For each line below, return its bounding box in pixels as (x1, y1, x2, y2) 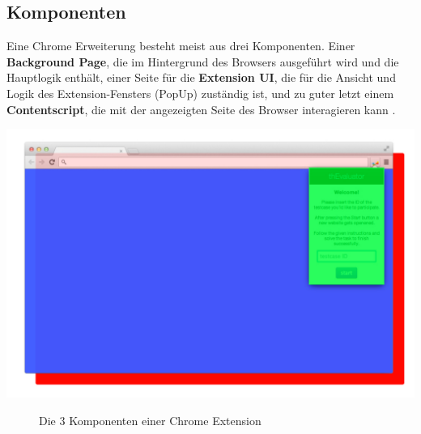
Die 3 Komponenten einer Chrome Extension (39, 411, 262, 428)
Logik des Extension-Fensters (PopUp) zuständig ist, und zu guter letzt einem (6, 84, 394, 101)
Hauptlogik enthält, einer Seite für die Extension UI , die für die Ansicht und (6, 69, 396, 86)
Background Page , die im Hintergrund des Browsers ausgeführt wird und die (6, 53, 399, 70)
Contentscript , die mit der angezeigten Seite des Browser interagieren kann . (6, 100, 396, 117)
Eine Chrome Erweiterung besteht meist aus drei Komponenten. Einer (6, 37, 355, 54)
